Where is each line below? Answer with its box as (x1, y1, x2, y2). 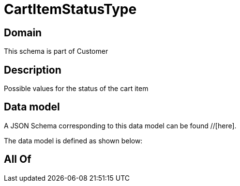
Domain (4, 26, 42, 39)
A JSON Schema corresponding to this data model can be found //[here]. (4, 121, 237, 130)
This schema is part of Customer (4, 47, 108, 56)
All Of (4, 153, 31, 166)
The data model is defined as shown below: (4, 136, 143, 145)
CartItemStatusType (4, 1, 137, 17)
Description (4, 63, 61, 76)
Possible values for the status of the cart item (4, 84, 149, 93)
